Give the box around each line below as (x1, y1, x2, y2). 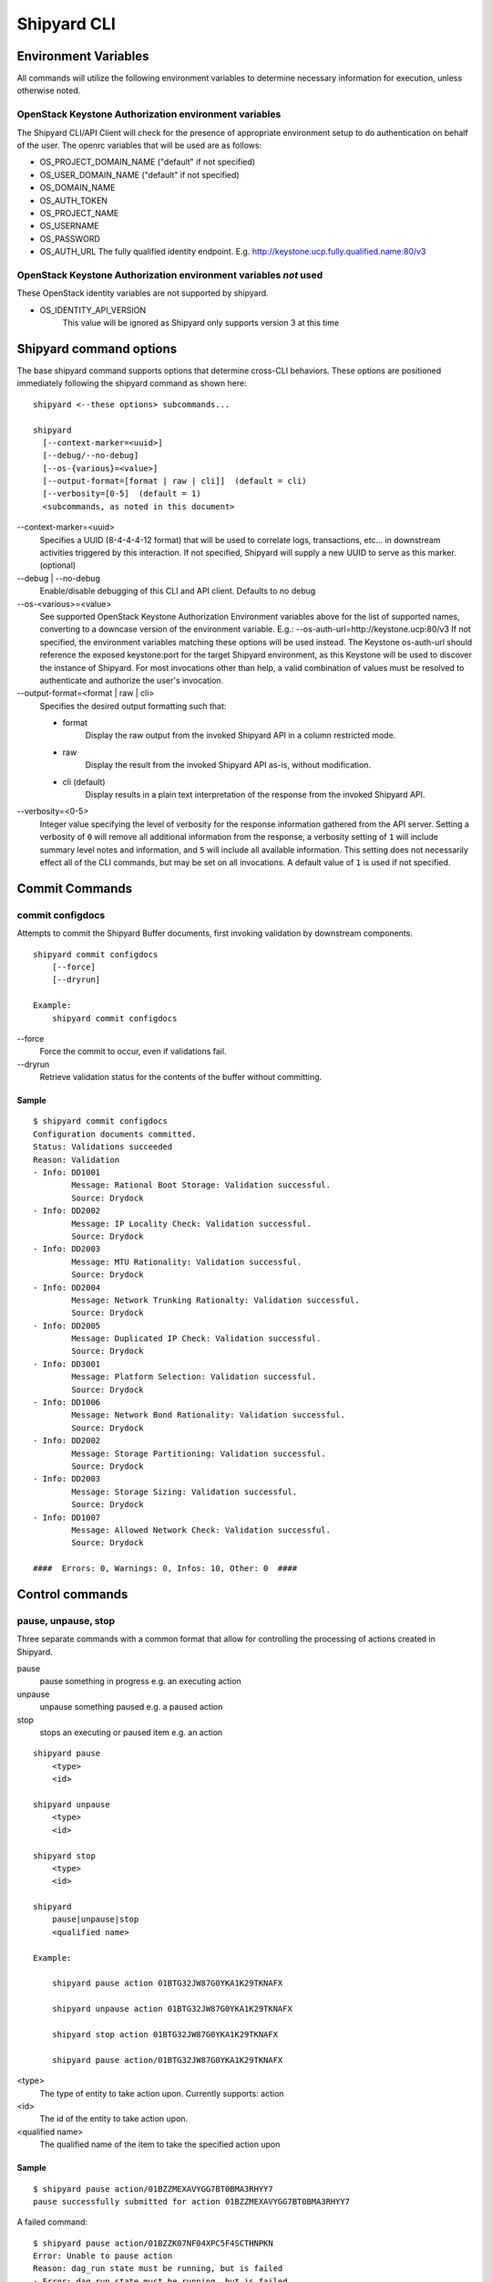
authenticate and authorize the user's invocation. (39, 675, 224, 686)
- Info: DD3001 (33, 1358, 101, 1369)
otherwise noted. (16, 85, 81, 96)
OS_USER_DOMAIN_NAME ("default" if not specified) (39, 169, 241, 180)
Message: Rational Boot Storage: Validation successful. (71, 1180, 332, 1190)
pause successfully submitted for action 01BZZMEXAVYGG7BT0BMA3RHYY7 (33, 2196, 351, 2206)
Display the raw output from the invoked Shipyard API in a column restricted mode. (85, 730, 396, 741)
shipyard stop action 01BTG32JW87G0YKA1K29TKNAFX (51, 2029, 278, 2039)
